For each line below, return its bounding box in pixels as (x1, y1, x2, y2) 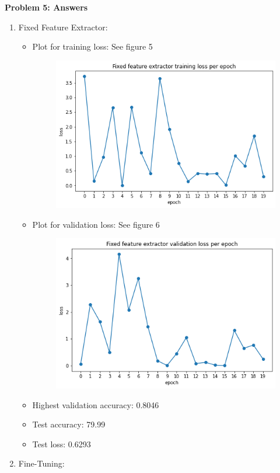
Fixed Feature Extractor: (18, 20, 108, 33)
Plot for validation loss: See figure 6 (32, 218, 160, 230)
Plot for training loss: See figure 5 (32, 40, 153, 53)
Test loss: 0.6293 (32, 437, 91, 450)
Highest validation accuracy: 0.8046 (32, 398, 159, 411)
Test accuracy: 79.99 (32, 418, 106, 430)
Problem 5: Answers (5, 1, 88, 13)
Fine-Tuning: (18, 457, 65, 469)
